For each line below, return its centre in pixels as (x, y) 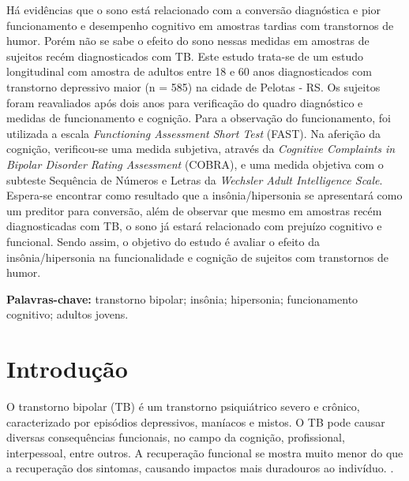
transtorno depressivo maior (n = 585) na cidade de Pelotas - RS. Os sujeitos (193, 86)
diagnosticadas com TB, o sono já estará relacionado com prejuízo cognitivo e (194, 226)
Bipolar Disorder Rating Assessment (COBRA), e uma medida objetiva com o (195, 164)
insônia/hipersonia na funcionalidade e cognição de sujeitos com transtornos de (197, 257)
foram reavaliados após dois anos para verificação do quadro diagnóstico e (185, 102)
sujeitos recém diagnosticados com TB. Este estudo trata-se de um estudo (185, 56)
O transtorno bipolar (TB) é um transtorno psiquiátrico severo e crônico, (183, 406)
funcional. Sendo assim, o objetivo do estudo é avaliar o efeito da (163, 241)
